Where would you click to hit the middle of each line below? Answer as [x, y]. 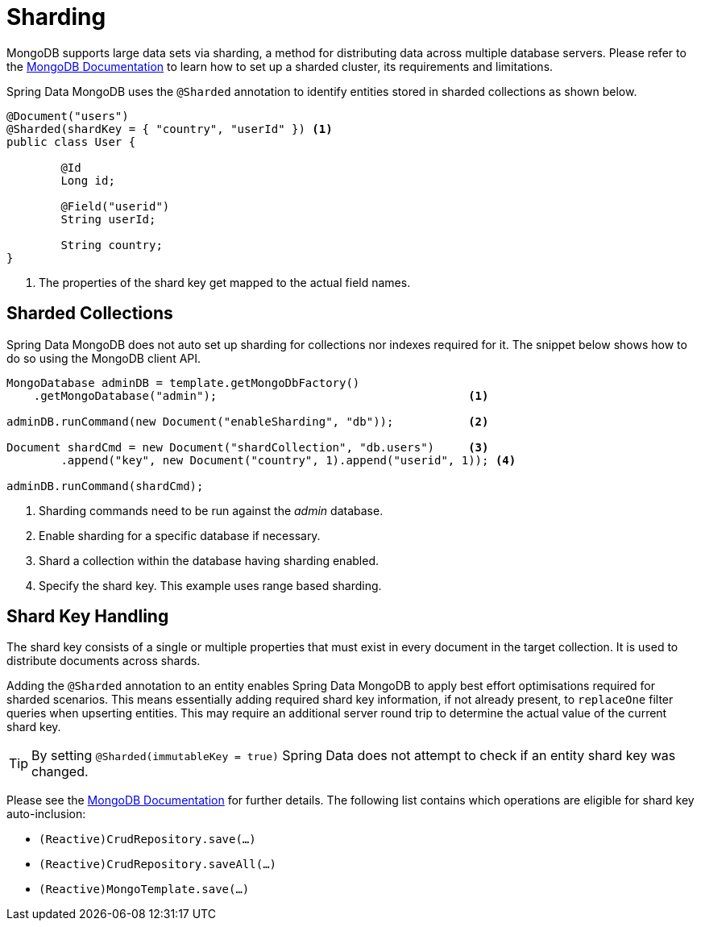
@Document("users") [68, 116]
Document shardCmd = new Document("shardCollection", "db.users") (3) [248, 447]
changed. [60, 772]
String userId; [108, 219]
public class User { [71, 141]
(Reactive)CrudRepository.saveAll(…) [158, 865]
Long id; [88, 180]
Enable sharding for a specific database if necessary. [180, 535]
